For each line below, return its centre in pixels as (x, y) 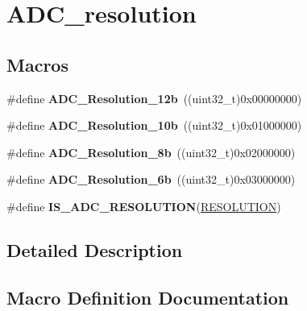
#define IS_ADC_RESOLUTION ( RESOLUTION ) (144, 206)
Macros (37, 64)
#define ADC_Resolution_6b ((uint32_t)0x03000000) (151, 179)
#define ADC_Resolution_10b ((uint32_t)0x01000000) (154, 125)
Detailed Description (95, 249)
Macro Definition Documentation (148, 297)
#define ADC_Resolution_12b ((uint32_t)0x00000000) (154, 98)
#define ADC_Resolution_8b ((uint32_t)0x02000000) (151, 152)
